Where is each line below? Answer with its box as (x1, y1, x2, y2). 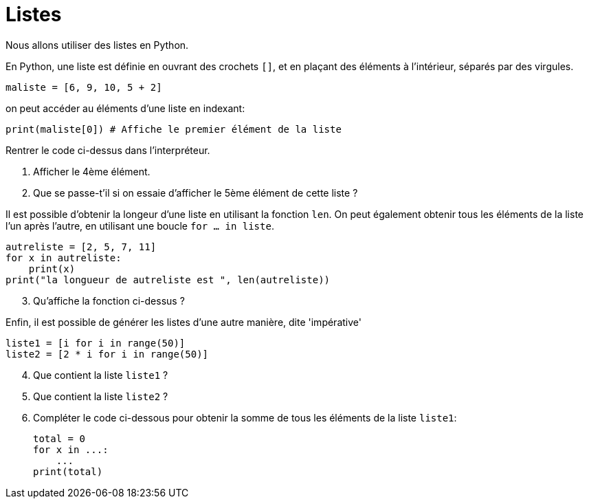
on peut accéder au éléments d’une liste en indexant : (5, 102, 245, 114)
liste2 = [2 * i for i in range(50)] (5, 348, 209, 360)
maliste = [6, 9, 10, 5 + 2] (5, 81, 162, 93)
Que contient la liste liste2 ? (33, 390, 168, 402)
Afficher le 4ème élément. (33, 165, 151, 177)
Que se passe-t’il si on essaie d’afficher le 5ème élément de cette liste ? (33, 186, 358, 199)
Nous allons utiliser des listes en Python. (5, 39, 189, 51)
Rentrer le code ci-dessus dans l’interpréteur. (5, 144, 210, 156)
